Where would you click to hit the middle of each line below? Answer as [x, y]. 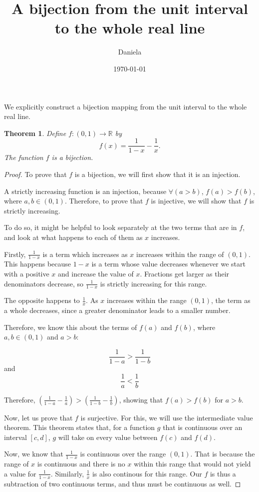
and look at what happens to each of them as [73, 237]
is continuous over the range [123, 454]
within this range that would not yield [192, 464]
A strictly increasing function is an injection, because [85, 191]
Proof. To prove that [35, 174]
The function [24, 157]
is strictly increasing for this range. [153, 283]
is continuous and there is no [81, 464]
